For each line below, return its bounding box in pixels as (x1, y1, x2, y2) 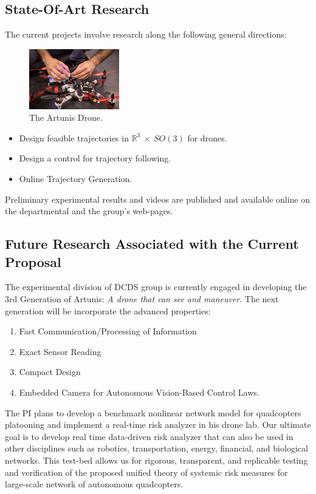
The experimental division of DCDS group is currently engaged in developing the (5, 280, 307, 293)
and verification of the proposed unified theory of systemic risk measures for (5, 465, 288, 478)
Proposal (5, 252, 61, 271)
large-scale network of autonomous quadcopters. (5, 478, 184, 490)
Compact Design (19, 365, 81, 378)
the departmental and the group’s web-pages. (5, 205, 173, 217)
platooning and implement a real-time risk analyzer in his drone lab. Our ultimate (5, 418, 311, 431)
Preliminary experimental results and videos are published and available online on (5, 192, 311, 205)
